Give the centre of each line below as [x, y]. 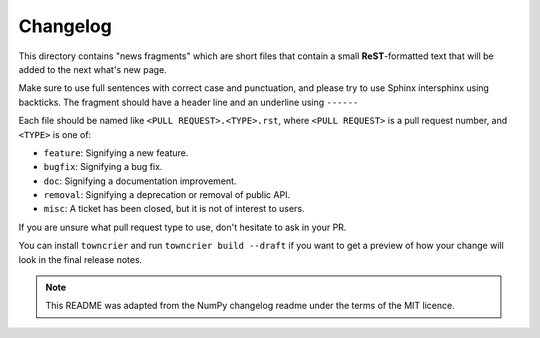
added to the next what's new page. [92, 69]
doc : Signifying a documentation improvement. [140, 181]
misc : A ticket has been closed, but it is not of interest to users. [174, 209]
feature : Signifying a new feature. [116, 152]
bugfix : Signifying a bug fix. [103, 167]
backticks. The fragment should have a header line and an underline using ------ [188, 102]
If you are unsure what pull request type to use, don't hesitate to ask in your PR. [182, 227]
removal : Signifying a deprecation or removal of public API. [166, 195]
